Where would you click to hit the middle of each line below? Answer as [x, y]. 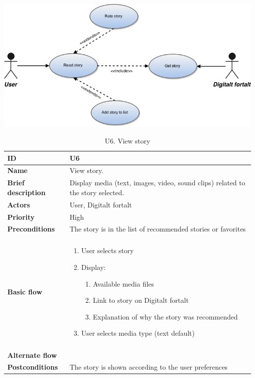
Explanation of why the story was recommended [165, 316]
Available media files [124, 283]
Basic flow [25, 292]
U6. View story [127, 140]
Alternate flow [32, 355]
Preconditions [31, 229]
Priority [21, 217]
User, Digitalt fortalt [101, 204]
